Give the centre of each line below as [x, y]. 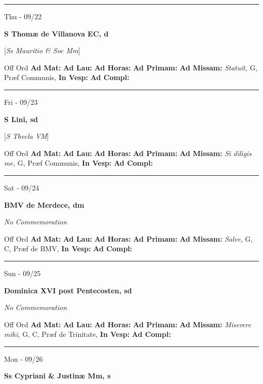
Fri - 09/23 [21, 102]
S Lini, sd [21, 119]
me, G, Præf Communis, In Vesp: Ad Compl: [79, 163]
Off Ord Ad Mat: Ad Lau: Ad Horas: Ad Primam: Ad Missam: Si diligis [128, 153]
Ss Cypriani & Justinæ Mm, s [57, 376]
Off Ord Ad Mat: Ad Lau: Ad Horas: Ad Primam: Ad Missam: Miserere [128, 324]
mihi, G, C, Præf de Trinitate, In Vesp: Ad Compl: [87, 334]
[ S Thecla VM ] [27, 136]
